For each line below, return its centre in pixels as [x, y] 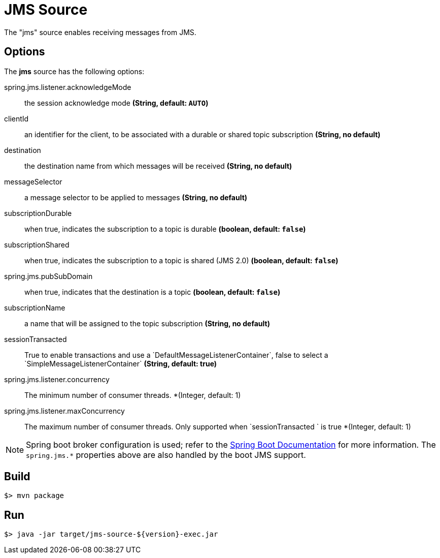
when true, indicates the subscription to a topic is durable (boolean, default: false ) [165, 229]
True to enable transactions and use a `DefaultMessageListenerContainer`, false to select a [176, 355]
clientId [16, 118]
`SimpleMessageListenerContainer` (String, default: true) [121, 363]
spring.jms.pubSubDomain [48, 276]
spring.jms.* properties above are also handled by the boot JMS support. [166, 455]
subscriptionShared [37, 244]
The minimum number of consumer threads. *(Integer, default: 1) [133, 395]
